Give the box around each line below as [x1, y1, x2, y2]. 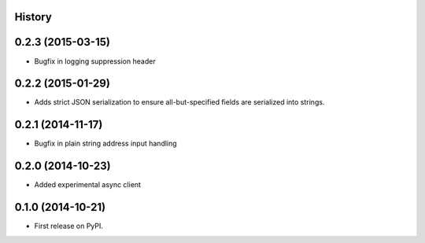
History [14, 10, 53, 24]
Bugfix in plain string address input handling [34, 138, 177, 149]
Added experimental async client [34, 180, 142, 190]
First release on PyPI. [34, 221, 104, 231]
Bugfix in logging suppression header [34, 56, 157, 66]
